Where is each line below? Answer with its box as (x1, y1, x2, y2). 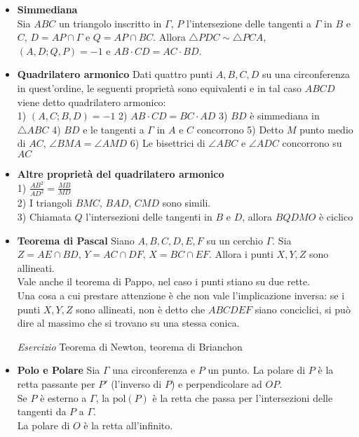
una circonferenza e (112, 363, 196, 377)
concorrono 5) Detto (196, 122, 284, 136)
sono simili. (162, 195, 211, 210)
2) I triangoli (17, 195, 73, 210)
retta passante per (17, 377, 95, 391)
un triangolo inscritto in (58, 15, 162, 30)
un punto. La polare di (208, 363, 306, 377)
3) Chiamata (17, 209, 72, 224)
